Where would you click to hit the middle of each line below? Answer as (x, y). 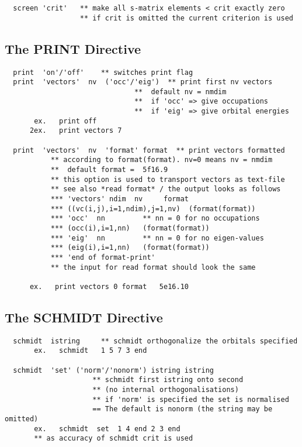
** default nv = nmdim (180, 92)
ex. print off (65, 121)
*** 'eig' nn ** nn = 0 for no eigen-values (157, 238)
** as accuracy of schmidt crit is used (114, 439)
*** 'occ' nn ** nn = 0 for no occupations (155, 219)
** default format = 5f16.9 (109, 170)
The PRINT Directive (73, 48)
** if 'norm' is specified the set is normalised (191, 399)
